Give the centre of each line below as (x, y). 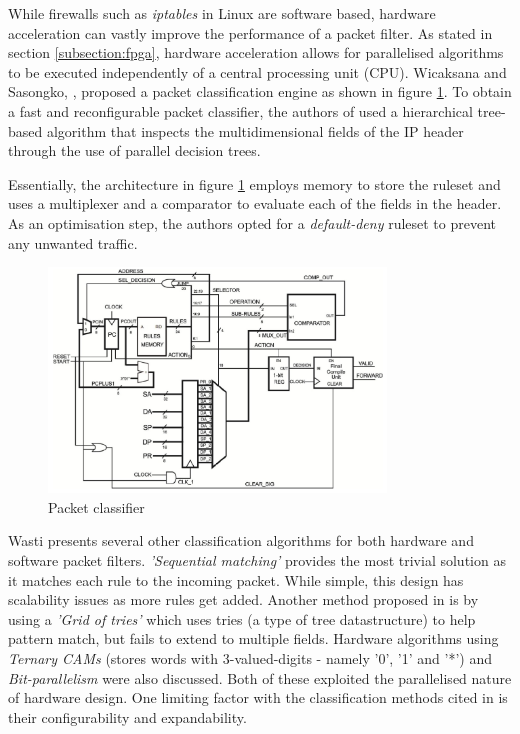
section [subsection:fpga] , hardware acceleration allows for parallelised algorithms (256, 52)
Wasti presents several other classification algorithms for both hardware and (241, 540)
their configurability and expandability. (127, 716)
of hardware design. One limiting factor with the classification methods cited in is (258, 697)
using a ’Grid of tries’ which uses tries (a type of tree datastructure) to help (242, 618)
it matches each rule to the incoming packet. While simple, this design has (236, 579)
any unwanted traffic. (73, 242)
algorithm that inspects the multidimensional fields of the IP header (255, 130)
